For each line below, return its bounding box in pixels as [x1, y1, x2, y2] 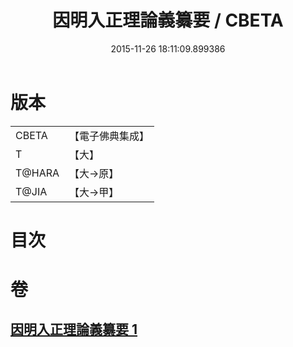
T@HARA [15, 166, 60, 180]
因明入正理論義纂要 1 [10, 321, 138, 338]
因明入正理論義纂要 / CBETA [52, 9, 284, 32]
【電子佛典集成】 [69, 129, 150, 143]
